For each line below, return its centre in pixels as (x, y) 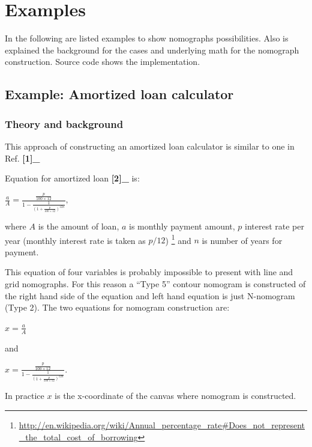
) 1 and (178, 239)
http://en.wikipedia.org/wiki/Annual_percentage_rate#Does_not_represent (162, 425)
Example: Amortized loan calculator (119, 94)
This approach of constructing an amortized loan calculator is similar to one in (150, 146)
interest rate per (275, 226)
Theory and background (64, 123)
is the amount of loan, (79, 226)
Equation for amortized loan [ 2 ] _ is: (72, 178)
